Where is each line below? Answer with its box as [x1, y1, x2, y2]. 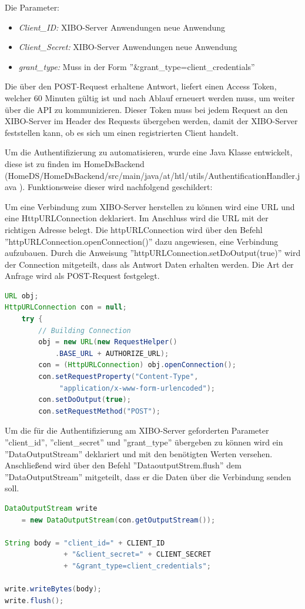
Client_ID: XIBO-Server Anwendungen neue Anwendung [18, 21, 226, 33]
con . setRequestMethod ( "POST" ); [38, 407, 160, 415]
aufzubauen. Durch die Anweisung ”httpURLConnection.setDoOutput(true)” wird [5, 247, 301, 259]
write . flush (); [5, 596, 64, 605]
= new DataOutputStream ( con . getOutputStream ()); [21, 515, 216, 524]
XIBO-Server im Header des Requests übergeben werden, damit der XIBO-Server [5, 115, 298, 127]
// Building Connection [38, 326, 131, 335]
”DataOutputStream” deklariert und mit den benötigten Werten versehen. [5, 447, 273, 460]
